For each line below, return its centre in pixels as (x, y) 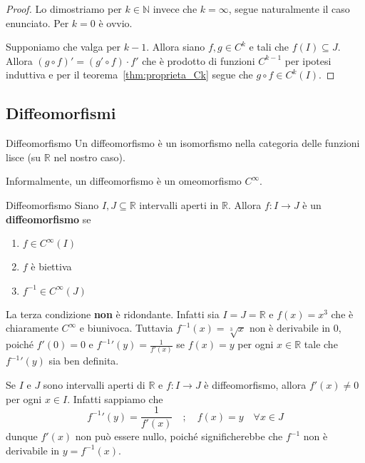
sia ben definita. (84, 361)
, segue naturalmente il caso (289, 9)
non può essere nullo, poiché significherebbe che (179, 436)
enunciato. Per (37, 22)
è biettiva (51, 266)
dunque (22, 436)
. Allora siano (176, 47)
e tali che (269, 47)
